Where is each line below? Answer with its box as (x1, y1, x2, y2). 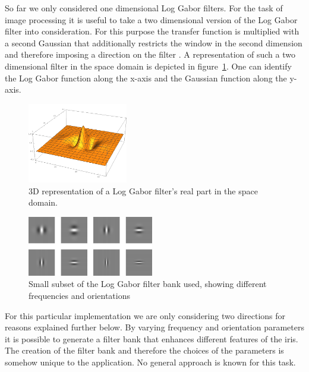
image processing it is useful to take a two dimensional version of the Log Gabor (5, 13, 298, 26)
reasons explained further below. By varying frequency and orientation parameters (5, 321, 304, 333)
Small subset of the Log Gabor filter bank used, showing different (29, 278, 267, 290)
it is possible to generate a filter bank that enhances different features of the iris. (5, 332, 298, 345)
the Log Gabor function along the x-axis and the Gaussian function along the (5, 71, 287, 84)
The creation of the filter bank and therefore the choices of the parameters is (5, 344, 284, 357)
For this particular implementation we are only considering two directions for (5, 309, 286, 321)
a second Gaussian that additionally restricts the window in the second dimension (5, 36, 302, 49)
